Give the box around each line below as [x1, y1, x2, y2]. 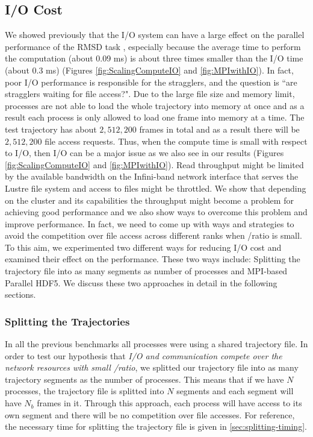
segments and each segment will [176, 385, 294, 397]
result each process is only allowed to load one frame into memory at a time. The [5, 111, 305, 124]
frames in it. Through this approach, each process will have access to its [37, 397, 302, 409]
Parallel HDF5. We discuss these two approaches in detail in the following [5, 276, 277, 289]
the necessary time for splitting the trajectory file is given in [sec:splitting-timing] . [5, 420, 307, 433]
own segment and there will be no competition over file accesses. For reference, [5, 408, 295, 421]
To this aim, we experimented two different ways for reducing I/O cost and [5, 241, 282, 253]
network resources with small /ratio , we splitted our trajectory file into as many [5, 361, 299, 374]
